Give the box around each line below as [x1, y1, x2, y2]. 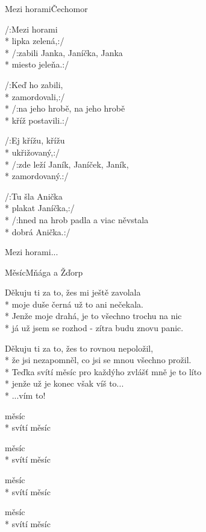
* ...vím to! [5, 389, 46, 402]
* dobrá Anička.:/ [5, 225, 70, 238]
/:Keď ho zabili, [5, 78, 63, 90]
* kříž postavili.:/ [5, 113, 69, 126]
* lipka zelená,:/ [5, 34, 64, 47]
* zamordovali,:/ [5, 90, 65, 103]
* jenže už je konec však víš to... [5, 377, 124, 390]
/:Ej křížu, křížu [5, 134, 65, 147]
